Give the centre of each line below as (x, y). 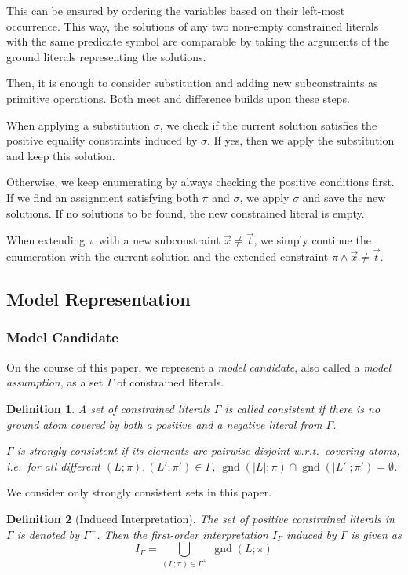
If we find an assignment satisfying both (102, 197)
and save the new (344, 197)
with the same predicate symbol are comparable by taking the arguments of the (198, 41)
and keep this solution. (61, 155)
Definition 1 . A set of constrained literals (108, 408)
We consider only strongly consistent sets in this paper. (139, 492)
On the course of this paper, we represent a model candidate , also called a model (199, 366)
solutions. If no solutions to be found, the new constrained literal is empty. (186, 212)
